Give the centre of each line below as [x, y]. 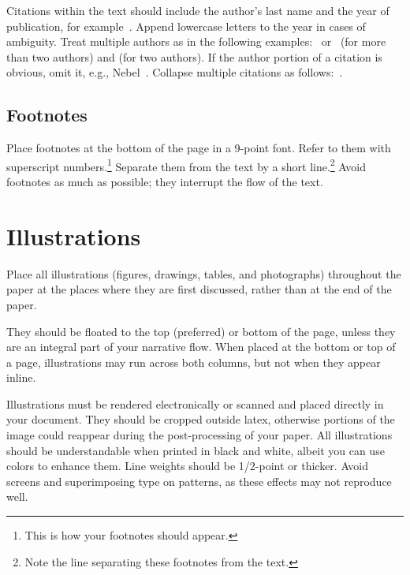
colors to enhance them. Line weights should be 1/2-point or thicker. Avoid [188, 466]
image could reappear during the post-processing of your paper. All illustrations [199, 435]
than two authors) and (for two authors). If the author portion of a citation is [194, 56]
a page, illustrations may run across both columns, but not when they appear [194, 362]
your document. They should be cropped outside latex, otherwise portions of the [201, 419]
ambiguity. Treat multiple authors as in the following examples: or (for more [196, 41]
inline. [21, 377]
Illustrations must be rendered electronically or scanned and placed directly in [195, 403]
